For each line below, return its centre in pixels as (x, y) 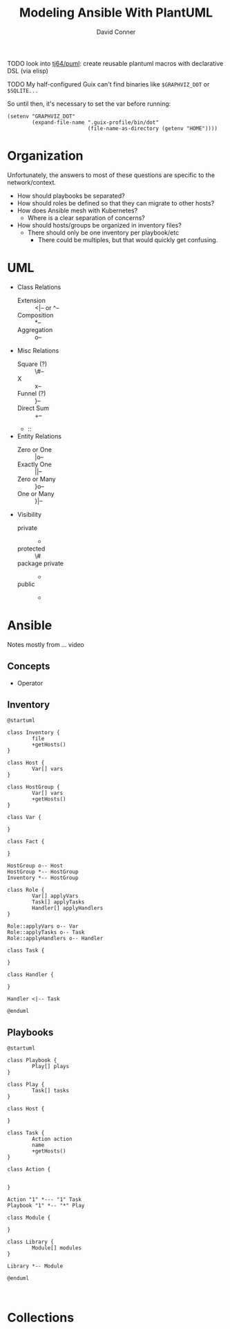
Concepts (29, 667)
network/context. (32, 182)
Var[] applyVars (55, 896)
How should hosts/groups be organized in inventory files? (99, 225)
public (26, 584)
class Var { (24, 818)
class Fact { (26, 842)
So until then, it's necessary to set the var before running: (89, 103)
